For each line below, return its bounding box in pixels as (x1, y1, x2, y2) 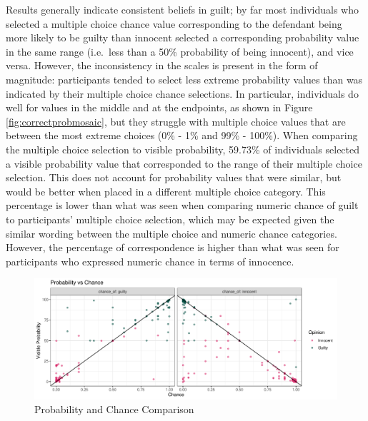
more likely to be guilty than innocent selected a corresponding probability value (6, 30, 359, 45)
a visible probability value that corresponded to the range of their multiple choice (6, 156, 362, 171)
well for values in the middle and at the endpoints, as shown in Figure (6, 100, 313, 115)
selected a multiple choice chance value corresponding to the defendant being (6, 16, 342, 31)
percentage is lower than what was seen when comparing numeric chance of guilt (6, 198, 359, 213)
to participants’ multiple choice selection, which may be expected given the (6, 211, 334, 226)
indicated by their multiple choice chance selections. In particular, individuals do (6, 86, 359, 101)
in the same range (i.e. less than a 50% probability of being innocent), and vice (6, 44, 354, 59)
